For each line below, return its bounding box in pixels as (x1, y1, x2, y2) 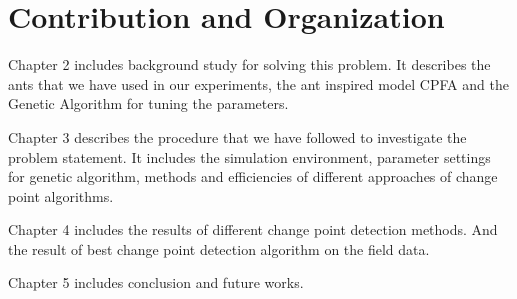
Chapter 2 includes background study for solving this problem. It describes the (8, 54, 491, 75)
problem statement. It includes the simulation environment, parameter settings (8, 146, 491, 167)
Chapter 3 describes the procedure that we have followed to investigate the (8, 126, 467, 147)
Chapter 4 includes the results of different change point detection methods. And (8, 219, 498, 240)
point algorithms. (8, 185, 114, 206)
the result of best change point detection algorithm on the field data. (8, 238, 430, 259)
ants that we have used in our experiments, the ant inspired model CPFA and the (8, 73, 509, 94)
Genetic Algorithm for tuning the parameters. (8, 93, 289, 114)
